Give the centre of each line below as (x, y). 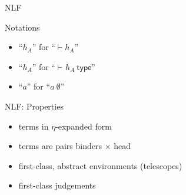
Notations (22, 27)
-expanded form (84, 126)
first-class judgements (57, 185)
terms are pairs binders (60, 146)
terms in (34, 126)
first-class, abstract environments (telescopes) (100, 165)
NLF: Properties (34, 106)
